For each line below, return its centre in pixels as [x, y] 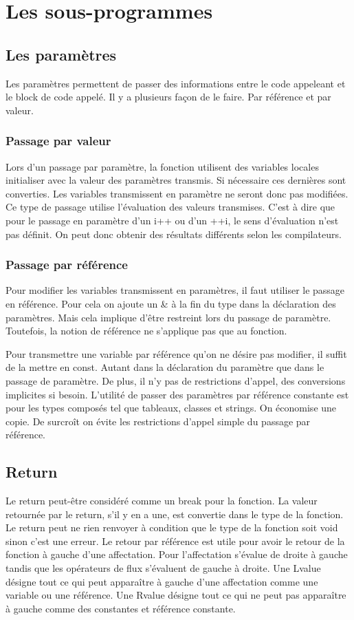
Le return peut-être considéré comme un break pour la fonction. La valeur [162, 501]
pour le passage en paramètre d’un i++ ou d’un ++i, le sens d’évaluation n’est [172, 220]
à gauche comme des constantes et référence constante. [121, 608]
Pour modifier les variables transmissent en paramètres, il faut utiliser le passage [175, 290]
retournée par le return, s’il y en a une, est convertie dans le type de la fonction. [175, 514]
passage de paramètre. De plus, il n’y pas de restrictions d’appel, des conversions [176, 380]
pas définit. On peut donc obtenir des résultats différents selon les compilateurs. [174, 234]
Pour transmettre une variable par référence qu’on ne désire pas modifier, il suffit [176, 353]
